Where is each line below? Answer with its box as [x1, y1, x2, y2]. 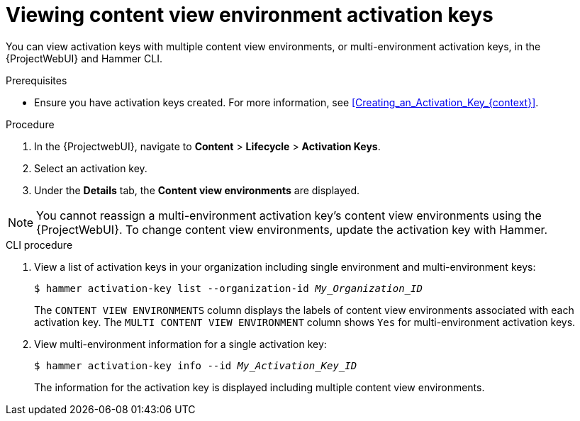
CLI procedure [6, 238, 73, 251]
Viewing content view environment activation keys [6, 3, 493, 27]
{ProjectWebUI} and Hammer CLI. [6, 52, 162, 64]
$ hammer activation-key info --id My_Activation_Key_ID [34, 359, 357, 371]
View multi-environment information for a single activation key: [34, 337, 327, 350]
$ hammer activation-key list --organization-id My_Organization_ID [34, 282, 423, 294]
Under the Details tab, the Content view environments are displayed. [34, 184, 360, 196]
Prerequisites [6, 74, 67, 86]
